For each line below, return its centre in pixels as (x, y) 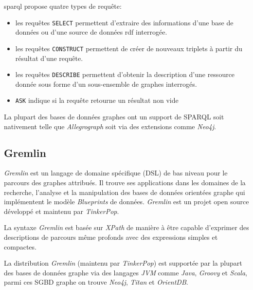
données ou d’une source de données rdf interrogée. (91, 32)
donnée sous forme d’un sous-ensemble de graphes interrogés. (106, 84)
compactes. (20, 246)
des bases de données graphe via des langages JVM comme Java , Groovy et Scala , (126, 272)
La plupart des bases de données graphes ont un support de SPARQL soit (114, 116)
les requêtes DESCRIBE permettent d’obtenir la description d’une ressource (125, 74)
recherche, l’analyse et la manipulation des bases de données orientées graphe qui (125, 192)
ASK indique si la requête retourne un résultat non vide (97, 100)
